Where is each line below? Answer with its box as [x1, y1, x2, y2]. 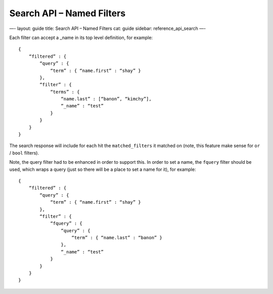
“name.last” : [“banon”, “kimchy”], [61, 96, 152, 102]
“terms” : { [50, 89, 80, 95]
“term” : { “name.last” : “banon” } [71, 235, 163, 241]
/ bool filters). [9, 150, 39, 156]
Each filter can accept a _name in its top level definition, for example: [9, 34, 153, 41]
